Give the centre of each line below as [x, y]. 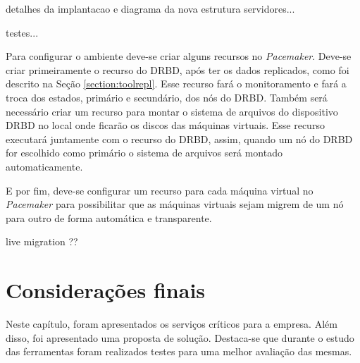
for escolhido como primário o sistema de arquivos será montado [144, 153]
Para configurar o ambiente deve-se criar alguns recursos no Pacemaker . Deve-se [179, 56]
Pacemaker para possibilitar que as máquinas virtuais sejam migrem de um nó [175, 204]
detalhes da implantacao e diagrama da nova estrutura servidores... [150, 8]
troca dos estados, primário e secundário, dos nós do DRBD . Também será [167, 97]
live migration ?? [42, 241]
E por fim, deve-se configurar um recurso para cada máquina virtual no [160, 190]
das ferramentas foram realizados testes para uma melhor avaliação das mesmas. [179, 351]
